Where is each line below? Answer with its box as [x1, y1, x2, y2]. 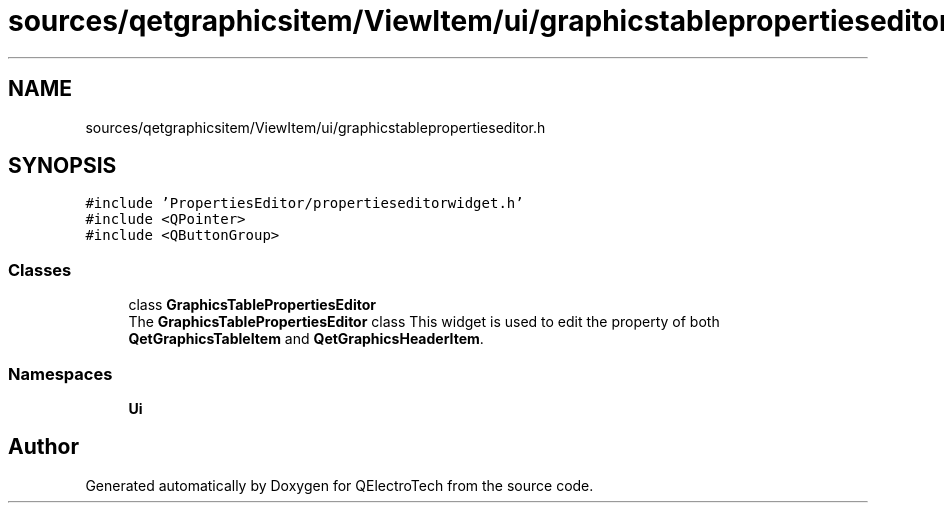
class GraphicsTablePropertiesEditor [128, 296, 376, 314]
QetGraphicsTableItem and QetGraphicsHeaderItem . [128, 330, 484, 348]
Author [8, 434, 79, 460]
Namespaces [8, 363, 113, 384]
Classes [8, 259, 72, 280]
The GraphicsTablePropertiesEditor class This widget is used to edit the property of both [128, 313, 720, 331]
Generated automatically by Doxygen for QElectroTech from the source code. [85, 476, 594, 494]
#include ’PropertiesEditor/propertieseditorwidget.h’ [85, 195, 524, 212]
